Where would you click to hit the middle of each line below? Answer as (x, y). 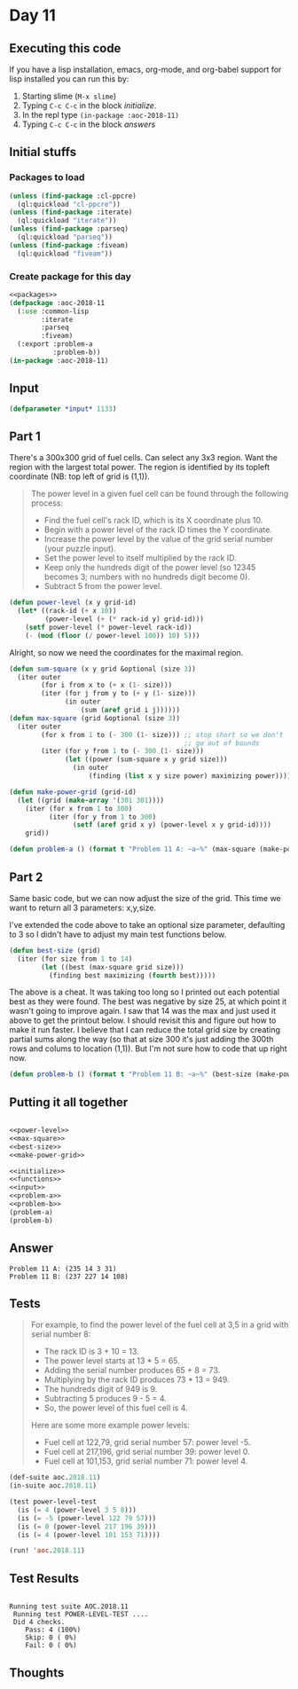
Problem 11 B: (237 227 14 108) (69, 1277)
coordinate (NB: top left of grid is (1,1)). (80, 476)
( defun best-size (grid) (55, 950)
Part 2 (26, 877)
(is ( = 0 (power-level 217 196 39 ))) (87, 1527)
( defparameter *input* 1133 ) (63, 409)
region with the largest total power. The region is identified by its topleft (140, 467)
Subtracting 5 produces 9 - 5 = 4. (105, 1399)
